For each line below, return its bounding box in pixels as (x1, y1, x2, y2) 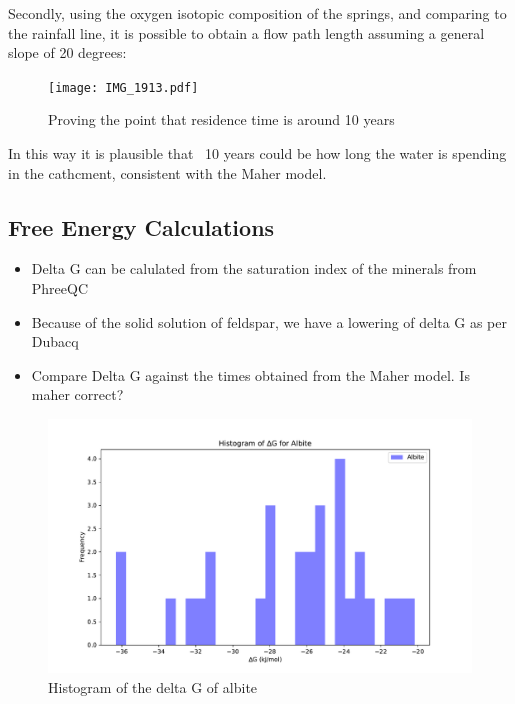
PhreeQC (31, 278, 89, 299)
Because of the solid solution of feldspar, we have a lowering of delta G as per (31, 311, 507, 332)
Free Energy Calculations (8, 211, 275, 242)
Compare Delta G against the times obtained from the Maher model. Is (31, 364, 470, 385)
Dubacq (31, 331, 79, 352)
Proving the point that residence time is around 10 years (48, 109, 395, 130)
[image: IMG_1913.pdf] (48, 80, 199, 95)
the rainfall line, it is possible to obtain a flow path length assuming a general (8, 22, 485, 43)
